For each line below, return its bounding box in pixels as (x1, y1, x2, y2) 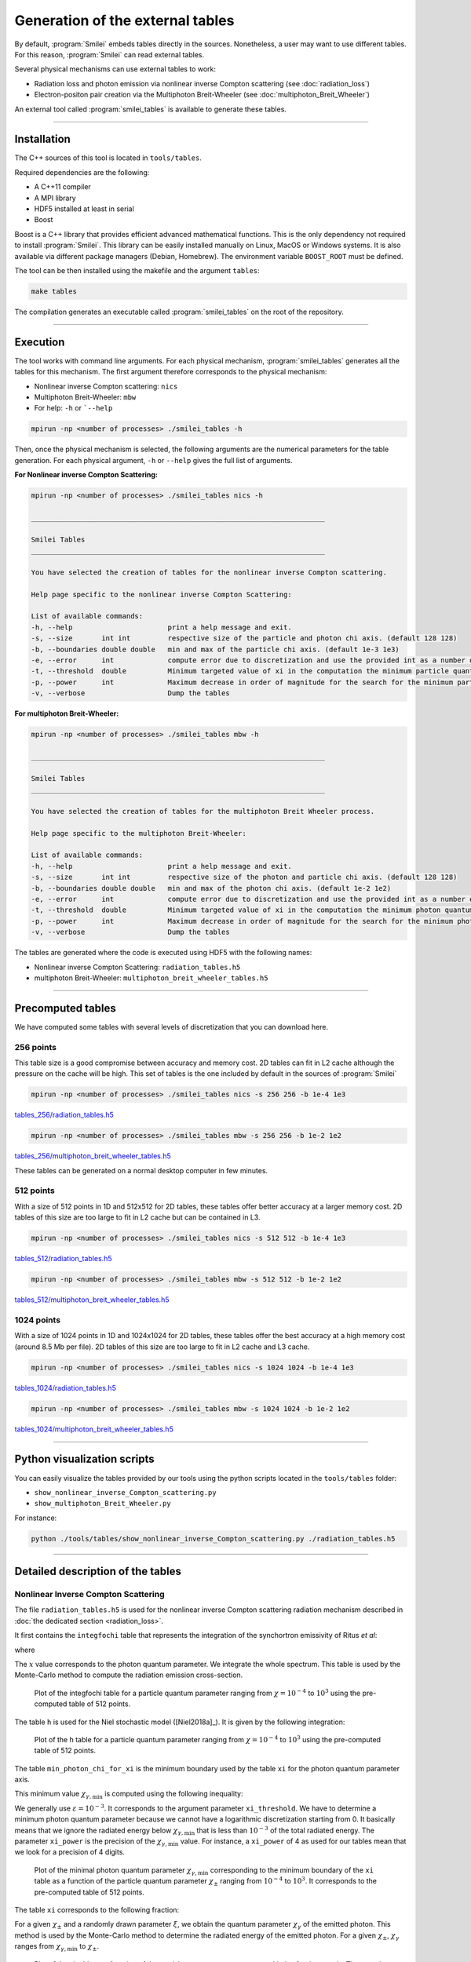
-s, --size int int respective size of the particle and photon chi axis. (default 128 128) (31, 634, 458, 643)
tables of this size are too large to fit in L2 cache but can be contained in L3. (14, 1213, 261, 1222)
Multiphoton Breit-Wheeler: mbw (34, 392, 137, 402)
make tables (31, 286, 78, 296)
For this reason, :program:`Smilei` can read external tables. (14, 49, 205, 59)
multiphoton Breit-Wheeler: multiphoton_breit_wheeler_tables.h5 (34, 973, 268, 983)
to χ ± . (79, 1942, 100, 1953)
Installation (14, 133, 71, 146)
